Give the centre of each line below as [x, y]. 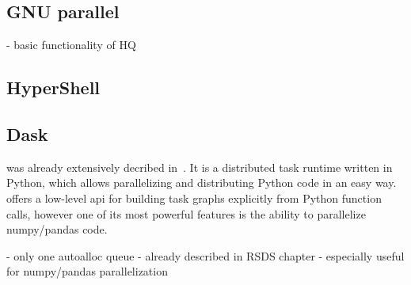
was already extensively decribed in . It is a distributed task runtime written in [200, 167]
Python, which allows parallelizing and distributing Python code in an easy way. [202, 182]
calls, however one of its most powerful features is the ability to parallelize [186, 213]
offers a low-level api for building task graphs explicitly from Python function [194, 198]
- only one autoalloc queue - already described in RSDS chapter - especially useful [205, 255]
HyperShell [53, 87]
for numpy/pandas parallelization [87, 271]
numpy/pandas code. [57, 229]
